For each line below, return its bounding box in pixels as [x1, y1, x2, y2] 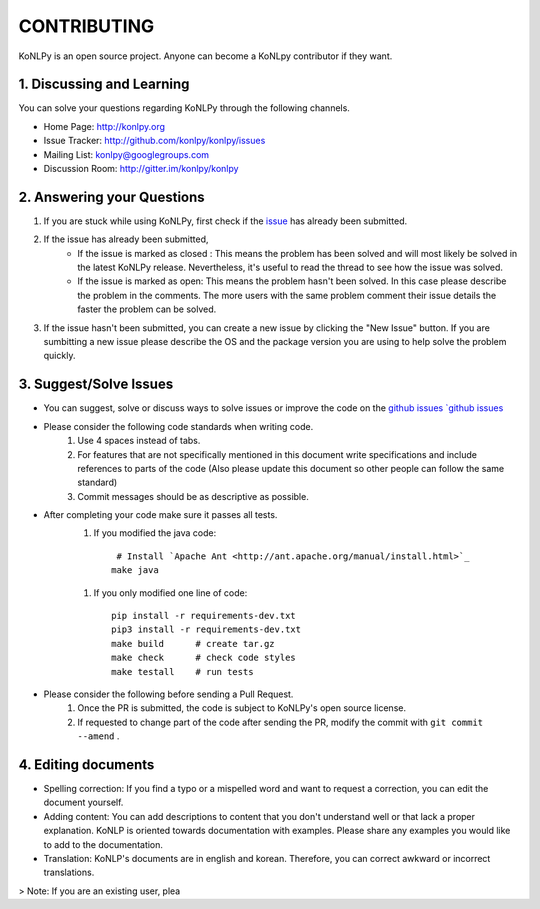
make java [111, 565, 159, 576]
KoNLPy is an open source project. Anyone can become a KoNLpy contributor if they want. [18, 50, 393, 62]
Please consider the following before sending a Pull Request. [43, 688, 294, 700]
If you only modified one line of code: [93, 586, 248, 599]
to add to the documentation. [43, 838, 164, 850]
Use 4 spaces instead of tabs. [77, 435, 201, 447]
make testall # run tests [111, 666, 254, 677]
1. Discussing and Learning [18, 76, 190, 93]
